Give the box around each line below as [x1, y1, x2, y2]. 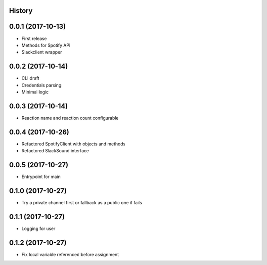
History [9, 6, 33, 15]
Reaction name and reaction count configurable [21, 115, 119, 121]
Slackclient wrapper [21, 49, 62, 55]
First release [21, 35, 47, 42]
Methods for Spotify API [21, 42, 71, 48]
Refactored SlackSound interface [21, 148, 89, 154]
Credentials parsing [21, 82, 62, 88]
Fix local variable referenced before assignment [21, 251, 119, 257]
